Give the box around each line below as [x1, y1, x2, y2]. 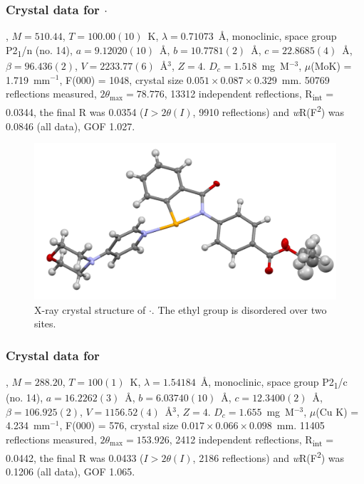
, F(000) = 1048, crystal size [59, 72, 184, 87]
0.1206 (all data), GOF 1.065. [6, 464, 135, 479]
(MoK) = [311, 58, 352, 73]
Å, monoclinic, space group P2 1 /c [200, 374, 348, 391]
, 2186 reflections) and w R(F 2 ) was [192, 448, 345, 465]
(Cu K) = [316, 404, 359, 419]
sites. [34, 316, 56, 331]
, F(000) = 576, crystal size [59, 418, 179, 433]
